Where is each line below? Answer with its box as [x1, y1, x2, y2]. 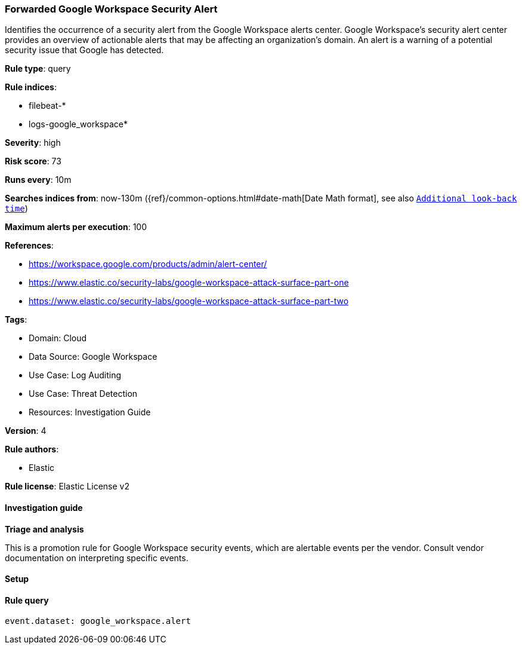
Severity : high [5, 137, 61, 148]
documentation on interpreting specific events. [5, 552, 189, 563]
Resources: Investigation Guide [29, 407, 151, 418]
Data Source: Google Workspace [29, 351, 157, 362]
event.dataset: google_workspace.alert [5, 616, 191, 626]
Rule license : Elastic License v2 [5, 481, 129, 492]
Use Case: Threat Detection [29, 388, 138, 399]
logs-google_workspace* [29, 119, 128, 130]
